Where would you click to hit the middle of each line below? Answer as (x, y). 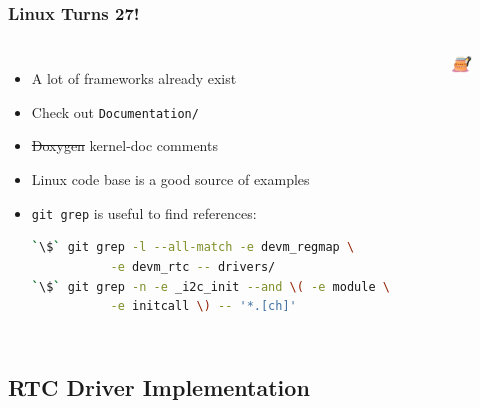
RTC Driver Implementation (159, 387)
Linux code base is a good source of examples (170, 179)
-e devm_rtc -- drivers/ (193, 266)
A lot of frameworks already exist (134, 78)
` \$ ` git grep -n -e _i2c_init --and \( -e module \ (210, 286)
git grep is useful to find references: (144, 212)
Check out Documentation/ (115, 111)
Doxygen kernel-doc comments (124, 145)
